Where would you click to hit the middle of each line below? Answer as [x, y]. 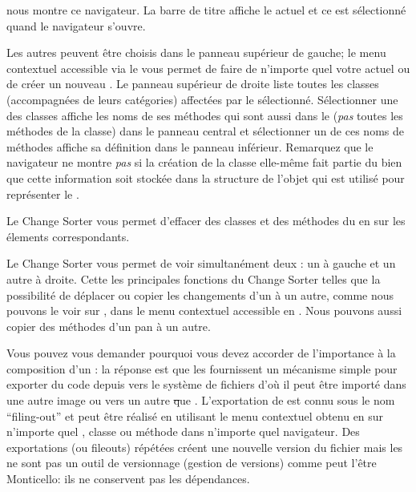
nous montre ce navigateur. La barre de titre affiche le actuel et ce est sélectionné [206, 10]
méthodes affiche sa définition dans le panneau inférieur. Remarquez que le [190, 146]
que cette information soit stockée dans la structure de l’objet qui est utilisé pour [206, 177]
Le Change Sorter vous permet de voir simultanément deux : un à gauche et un [201, 263]
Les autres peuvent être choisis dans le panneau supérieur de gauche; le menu [196, 52]
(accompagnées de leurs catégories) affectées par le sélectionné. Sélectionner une [202, 99]
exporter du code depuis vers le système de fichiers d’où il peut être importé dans [206, 384]
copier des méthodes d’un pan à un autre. [109, 326]
